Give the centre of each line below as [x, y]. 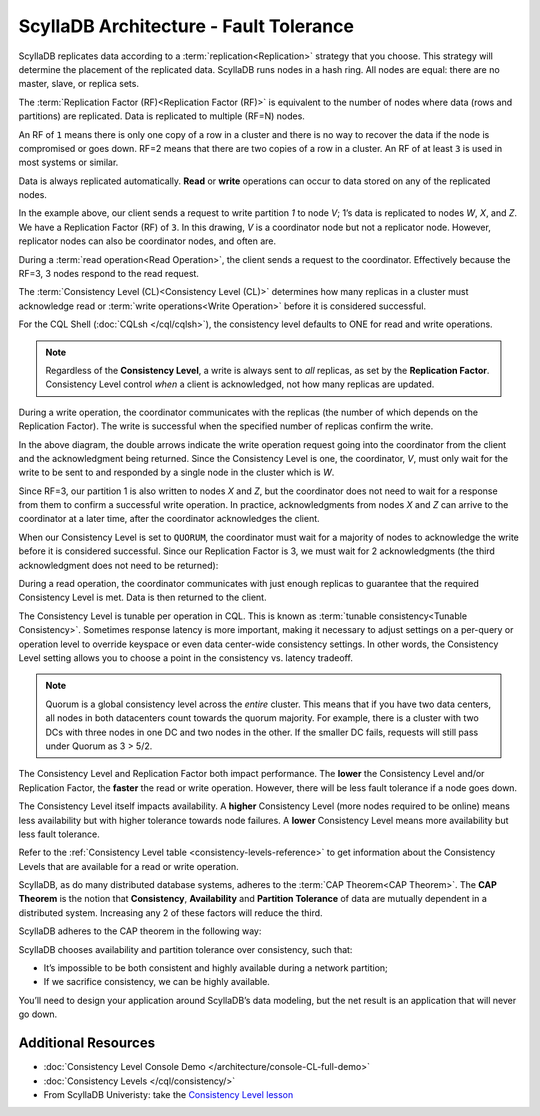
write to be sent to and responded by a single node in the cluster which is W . [176, 472]
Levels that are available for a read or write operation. [128, 866]
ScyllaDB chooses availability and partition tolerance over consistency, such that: [185, 949]
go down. [38, 1014]
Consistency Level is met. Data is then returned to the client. [142, 597]
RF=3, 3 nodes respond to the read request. [109, 274]
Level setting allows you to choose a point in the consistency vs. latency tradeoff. [186, 658]
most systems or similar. [68, 162]
